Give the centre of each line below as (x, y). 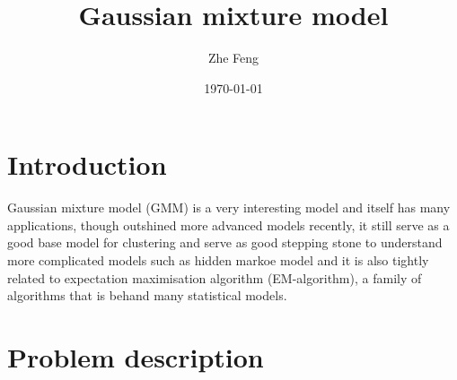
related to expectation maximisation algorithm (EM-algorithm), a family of (215, 277)
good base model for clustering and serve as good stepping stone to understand (225, 242)
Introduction (87, 164)
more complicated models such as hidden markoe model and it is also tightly (218, 260)
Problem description (136, 357)
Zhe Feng (233, 58)
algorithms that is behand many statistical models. (147, 295)
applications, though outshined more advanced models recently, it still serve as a (228, 225)
